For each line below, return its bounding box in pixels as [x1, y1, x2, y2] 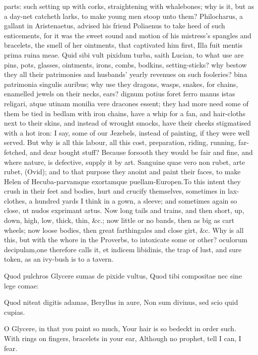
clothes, [4, 195, 27, 206]
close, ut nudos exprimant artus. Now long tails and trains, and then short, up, [4, 205, 245, 215]
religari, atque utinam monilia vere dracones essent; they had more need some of [4, 98, 249, 108]
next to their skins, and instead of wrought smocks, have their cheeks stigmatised [4, 118, 251, 128]
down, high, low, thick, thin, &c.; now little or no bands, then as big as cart [4, 215, 235, 225]
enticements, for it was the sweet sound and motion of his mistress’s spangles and [4, 30, 252, 40]
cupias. [4, 306, 25, 317]
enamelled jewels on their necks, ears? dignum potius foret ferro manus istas [4, 88, 235, 99]
